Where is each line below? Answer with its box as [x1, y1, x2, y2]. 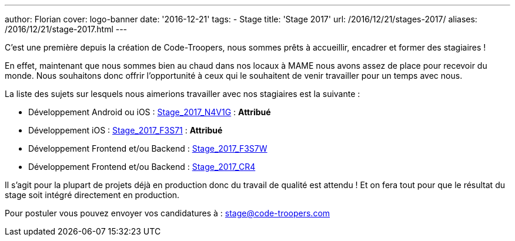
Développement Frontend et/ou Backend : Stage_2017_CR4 [28, 162, 256, 172]
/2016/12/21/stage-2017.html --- [5, 24, 128, 34]
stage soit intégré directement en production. [5, 190, 180, 200]
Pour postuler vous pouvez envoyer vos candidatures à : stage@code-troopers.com [5, 208, 330, 218]
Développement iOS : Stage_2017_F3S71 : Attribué [28, 125, 223, 135]
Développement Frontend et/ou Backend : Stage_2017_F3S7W [28, 143, 267, 153]
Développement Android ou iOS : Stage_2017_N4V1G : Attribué [28, 107, 271, 117]
